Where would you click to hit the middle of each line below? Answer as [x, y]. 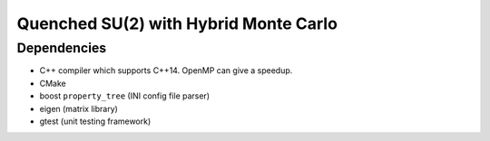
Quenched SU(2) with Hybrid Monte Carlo [177, 23]
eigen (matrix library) [78, 108]
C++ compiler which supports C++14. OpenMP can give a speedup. [166, 70]
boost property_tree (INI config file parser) [125, 96]
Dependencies [62, 48]
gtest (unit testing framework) [95, 121]
